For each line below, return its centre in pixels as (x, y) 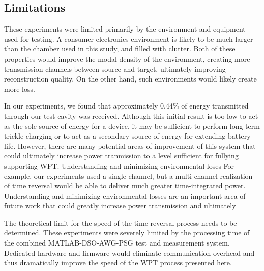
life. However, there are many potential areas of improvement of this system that (130, 145)
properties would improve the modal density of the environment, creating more (127, 58)
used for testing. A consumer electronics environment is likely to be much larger (129, 38)
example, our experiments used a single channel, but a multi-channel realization (128, 175)
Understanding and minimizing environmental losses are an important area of (125, 195)
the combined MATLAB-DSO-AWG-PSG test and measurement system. (117, 243)
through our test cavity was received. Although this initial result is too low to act (131, 115)
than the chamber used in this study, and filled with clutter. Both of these (120, 49)
